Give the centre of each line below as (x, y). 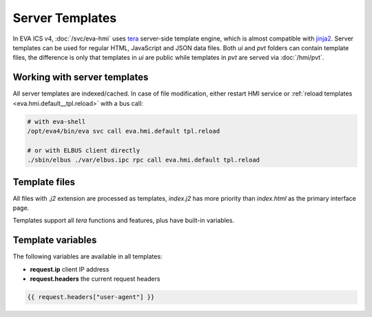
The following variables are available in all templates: (87, 256)
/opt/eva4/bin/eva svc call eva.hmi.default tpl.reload (124, 131)
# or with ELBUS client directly (84, 150)
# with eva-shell (56, 121)
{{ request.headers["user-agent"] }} (91, 297)
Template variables (55, 240)
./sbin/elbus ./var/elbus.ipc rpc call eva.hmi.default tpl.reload (144, 160)
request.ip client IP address (70, 269)
